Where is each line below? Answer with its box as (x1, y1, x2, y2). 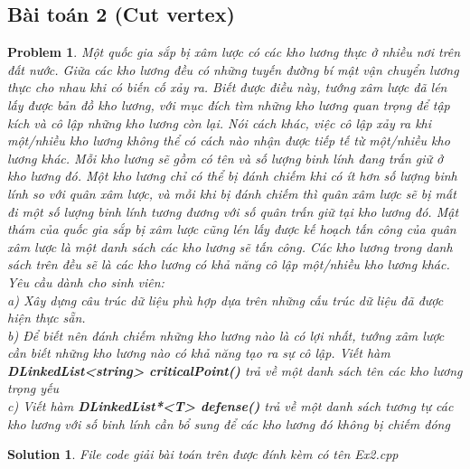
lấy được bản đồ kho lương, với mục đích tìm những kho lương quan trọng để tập (7, 95, 450, 114)
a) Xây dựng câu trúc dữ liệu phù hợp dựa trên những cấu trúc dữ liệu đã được (7, 290, 444, 309)
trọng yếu (7, 379, 60, 398)
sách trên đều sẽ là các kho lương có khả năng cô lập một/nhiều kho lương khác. (7, 255, 450, 274)
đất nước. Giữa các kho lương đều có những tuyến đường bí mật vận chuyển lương (7, 60, 459, 79)
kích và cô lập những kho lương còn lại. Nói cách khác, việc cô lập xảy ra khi (7, 113, 432, 132)
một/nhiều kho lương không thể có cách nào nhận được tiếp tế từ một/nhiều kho (7, 131, 450, 150)
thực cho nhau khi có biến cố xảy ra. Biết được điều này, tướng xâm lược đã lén (7, 78, 447, 97)
